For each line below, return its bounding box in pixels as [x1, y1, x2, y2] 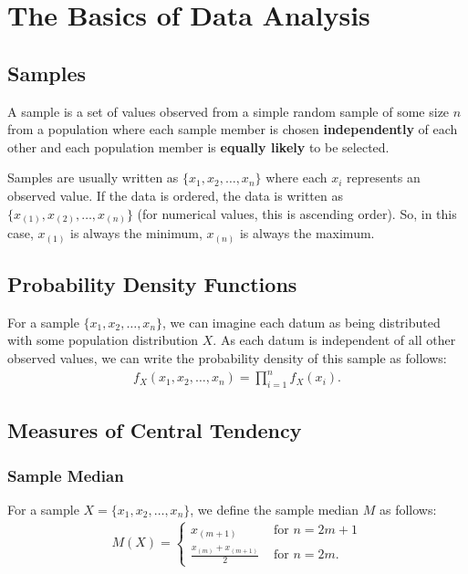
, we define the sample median [190, 499, 359, 518]
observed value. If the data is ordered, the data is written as [7, 185, 343, 204]
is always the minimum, [70, 224, 203, 243]
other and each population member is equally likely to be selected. [7, 137, 390, 156]
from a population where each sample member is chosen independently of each [7, 120, 458, 139]
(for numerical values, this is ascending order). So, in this [137, 204, 457, 223]
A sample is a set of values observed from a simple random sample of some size [7, 101, 450, 120]
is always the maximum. [239, 224, 375, 243]
